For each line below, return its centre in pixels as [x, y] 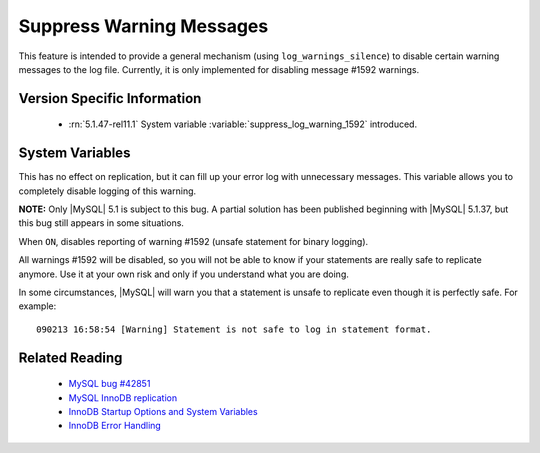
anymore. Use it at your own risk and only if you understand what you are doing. [184, 274]
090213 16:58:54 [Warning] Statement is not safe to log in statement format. [234, 329]
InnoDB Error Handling [115, 426]
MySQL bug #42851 [109, 384]
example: [37, 306]
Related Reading [70, 357]
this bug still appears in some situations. [101, 223]
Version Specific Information [110, 98]
